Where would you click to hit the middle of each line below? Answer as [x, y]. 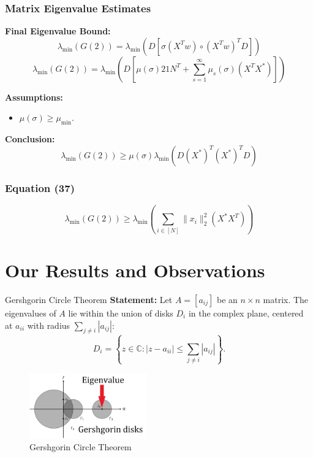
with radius [49, 325]
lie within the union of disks [121, 313]
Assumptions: [34, 97]
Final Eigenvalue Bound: [58, 31]
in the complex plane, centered [246, 313]
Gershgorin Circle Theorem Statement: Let [89, 299]
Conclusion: [30, 139]
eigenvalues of [31, 313]
